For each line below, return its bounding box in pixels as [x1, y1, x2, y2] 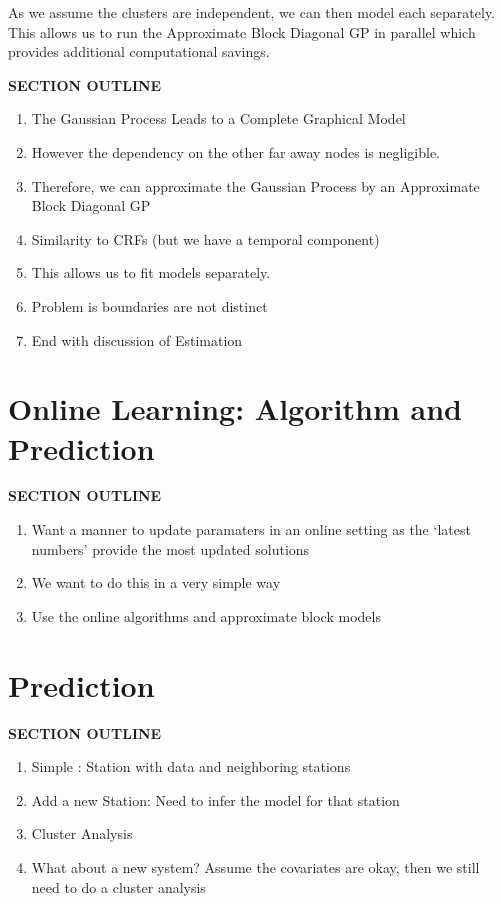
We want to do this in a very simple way [31, 572, 281, 593]
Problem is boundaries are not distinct [31, 295, 268, 316]
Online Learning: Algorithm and [8, 388, 462, 429]
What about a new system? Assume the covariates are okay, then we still [31, 856, 480, 877]
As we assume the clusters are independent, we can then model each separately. [8, 2, 496, 22]
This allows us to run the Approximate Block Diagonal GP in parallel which [8, 21, 476, 42]
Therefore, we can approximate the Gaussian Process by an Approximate [31, 175, 480, 196]
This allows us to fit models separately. [31, 262, 271, 283]
